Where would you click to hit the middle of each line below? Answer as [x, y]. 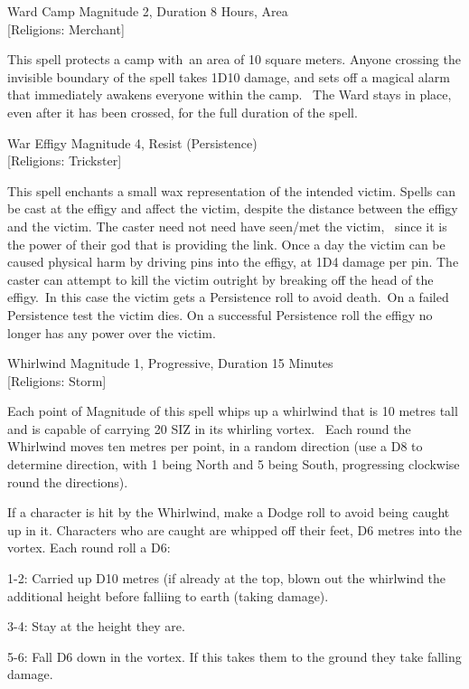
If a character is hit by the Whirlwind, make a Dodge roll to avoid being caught [229, 512]
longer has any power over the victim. [112, 332]
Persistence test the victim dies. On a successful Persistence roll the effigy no [220, 314]
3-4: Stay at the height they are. [96, 626]
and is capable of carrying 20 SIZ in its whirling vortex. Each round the [209, 428]
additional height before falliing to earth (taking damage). [168, 595]
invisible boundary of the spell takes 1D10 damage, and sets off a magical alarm [229, 76]
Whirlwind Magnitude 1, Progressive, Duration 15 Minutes [170, 363]
